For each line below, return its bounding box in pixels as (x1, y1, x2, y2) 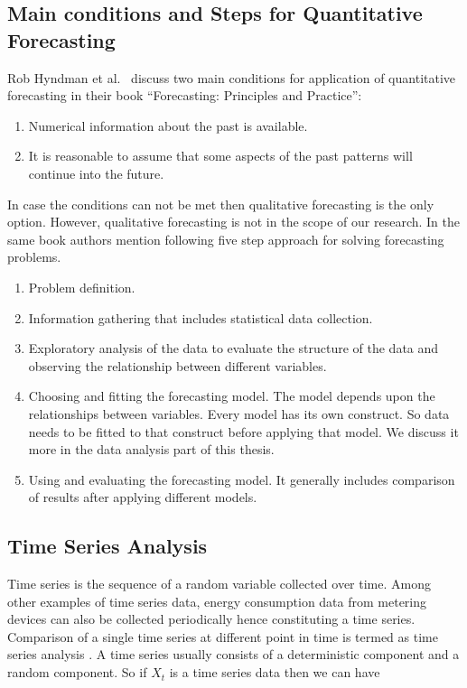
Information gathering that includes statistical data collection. (28, 308, 373, 327)
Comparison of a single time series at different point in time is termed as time (7, 627, 438, 646)
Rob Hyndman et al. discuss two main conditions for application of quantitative (7, 68, 456, 87)
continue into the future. (28, 163, 164, 182)
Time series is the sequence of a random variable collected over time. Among (7, 574, 431, 593)
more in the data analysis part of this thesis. (28, 440, 275, 459)
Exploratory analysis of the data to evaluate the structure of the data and (28, 339, 439, 358)
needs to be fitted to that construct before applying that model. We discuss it (28, 422, 459, 441)
